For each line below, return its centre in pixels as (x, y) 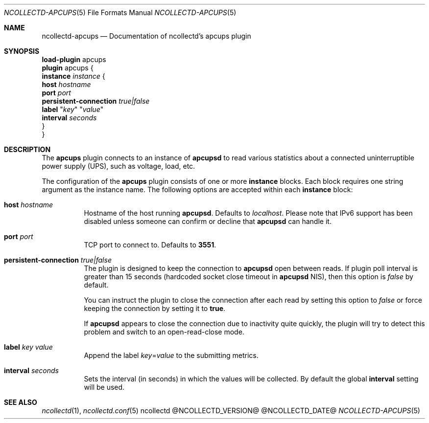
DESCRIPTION (27, 149)
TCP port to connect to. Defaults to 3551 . (150, 245)
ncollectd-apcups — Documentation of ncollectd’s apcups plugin (146, 36)
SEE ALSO (21, 402)
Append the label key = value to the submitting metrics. (171, 355)
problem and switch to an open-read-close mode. (164, 332)
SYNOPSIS (22, 51)
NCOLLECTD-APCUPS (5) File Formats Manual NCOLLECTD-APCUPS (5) (120, 12)
